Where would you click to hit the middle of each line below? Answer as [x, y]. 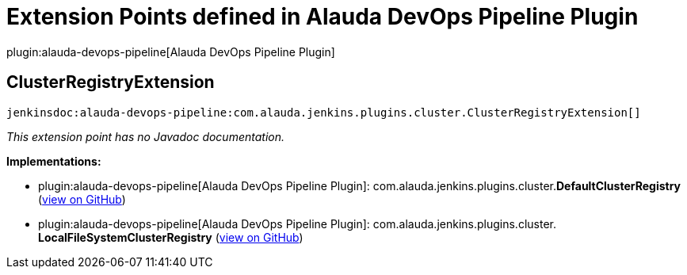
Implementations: [54, 161]
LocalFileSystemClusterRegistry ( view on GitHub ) [171, 237]
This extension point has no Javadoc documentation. [146, 136]
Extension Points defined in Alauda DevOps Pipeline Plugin [323, 17]
